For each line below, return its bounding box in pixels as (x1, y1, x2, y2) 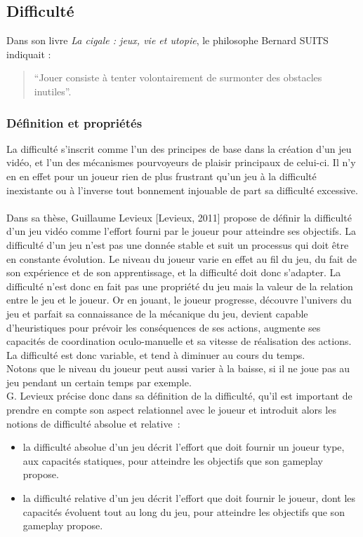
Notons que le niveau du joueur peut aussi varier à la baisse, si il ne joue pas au (6, 361, 350, 376)
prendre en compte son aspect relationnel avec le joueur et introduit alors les (6, 402, 336, 417)
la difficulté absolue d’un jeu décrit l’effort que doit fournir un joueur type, (22, 440, 345, 454)
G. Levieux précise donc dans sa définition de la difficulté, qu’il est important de (6, 388, 352, 403)
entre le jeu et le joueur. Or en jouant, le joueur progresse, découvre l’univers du (6, 292, 352, 307)
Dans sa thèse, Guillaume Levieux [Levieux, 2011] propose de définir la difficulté (6, 210, 352, 224)
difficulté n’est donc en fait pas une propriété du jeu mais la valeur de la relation (6, 278, 353, 293)
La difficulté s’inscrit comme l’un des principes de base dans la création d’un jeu (6, 141, 352, 156)
